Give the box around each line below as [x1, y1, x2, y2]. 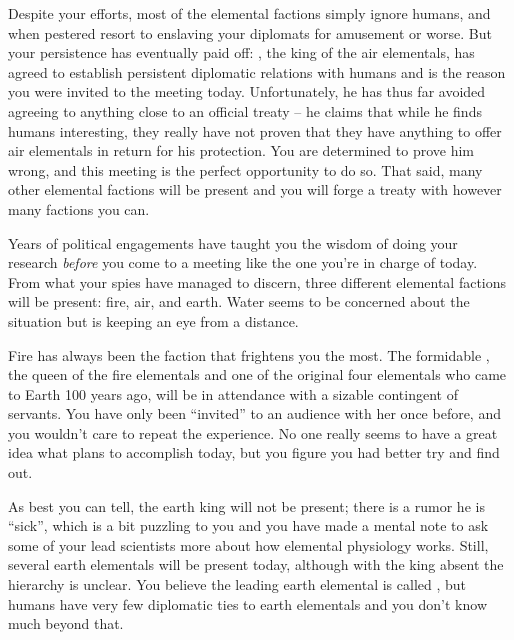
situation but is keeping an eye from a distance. [8, 310, 299, 331]
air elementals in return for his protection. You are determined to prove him [8, 140, 474, 161]
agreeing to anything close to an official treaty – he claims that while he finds [8, 100, 482, 121]
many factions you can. [8, 198, 150, 219]
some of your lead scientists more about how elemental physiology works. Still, [8, 534, 489, 555]
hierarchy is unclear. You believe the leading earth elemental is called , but [8, 574, 467, 595]
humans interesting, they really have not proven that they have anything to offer [8, 120, 502, 141]
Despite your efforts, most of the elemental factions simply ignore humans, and [8, 3, 491, 23]
